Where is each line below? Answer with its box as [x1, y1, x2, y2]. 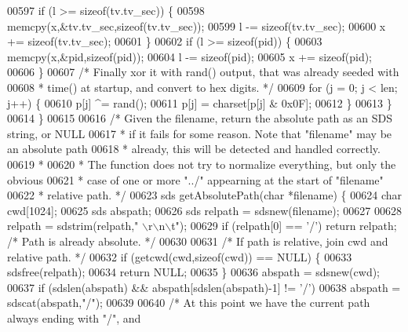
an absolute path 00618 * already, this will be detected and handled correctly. [7, 140, 381, 157]
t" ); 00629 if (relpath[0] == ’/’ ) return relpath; [171, 217, 397, 234]
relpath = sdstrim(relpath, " [7, 217, 139, 234]
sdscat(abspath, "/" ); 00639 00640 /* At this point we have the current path [7, 294, 370, 311]
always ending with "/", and [7, 309, 141, 326]
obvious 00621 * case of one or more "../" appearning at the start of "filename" [7, 171, 384, 188]
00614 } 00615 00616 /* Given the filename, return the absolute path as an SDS [7, 110, 392, 126]
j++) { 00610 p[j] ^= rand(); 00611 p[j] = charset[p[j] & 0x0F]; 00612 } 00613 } [7, 94, 392, 111]
